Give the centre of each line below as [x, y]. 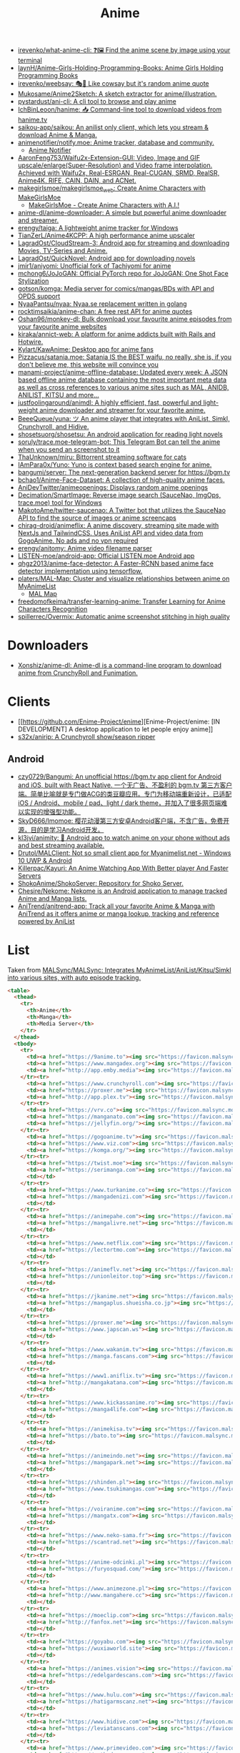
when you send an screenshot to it [69, 449]
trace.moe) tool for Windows [60, 503]
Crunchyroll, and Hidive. [53, 426]
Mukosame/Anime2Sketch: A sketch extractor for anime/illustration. [117, 94]
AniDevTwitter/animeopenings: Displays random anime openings [113, 487]
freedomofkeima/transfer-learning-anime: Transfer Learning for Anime [121, 601]
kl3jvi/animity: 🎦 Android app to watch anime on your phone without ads [124, 837]
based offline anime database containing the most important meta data [122, 380]
